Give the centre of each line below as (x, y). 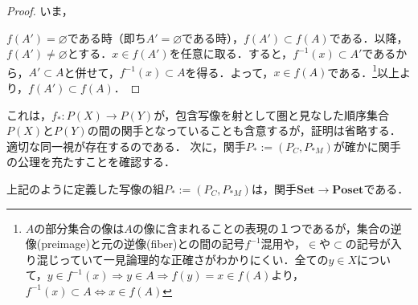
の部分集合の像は (79, 228)
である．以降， (369, 37)
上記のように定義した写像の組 (85, 189)
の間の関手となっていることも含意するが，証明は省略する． (244, 130)
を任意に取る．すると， (231, 53)
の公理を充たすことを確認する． (91, 162)
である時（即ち (107, 37)
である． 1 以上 (364, 71)
